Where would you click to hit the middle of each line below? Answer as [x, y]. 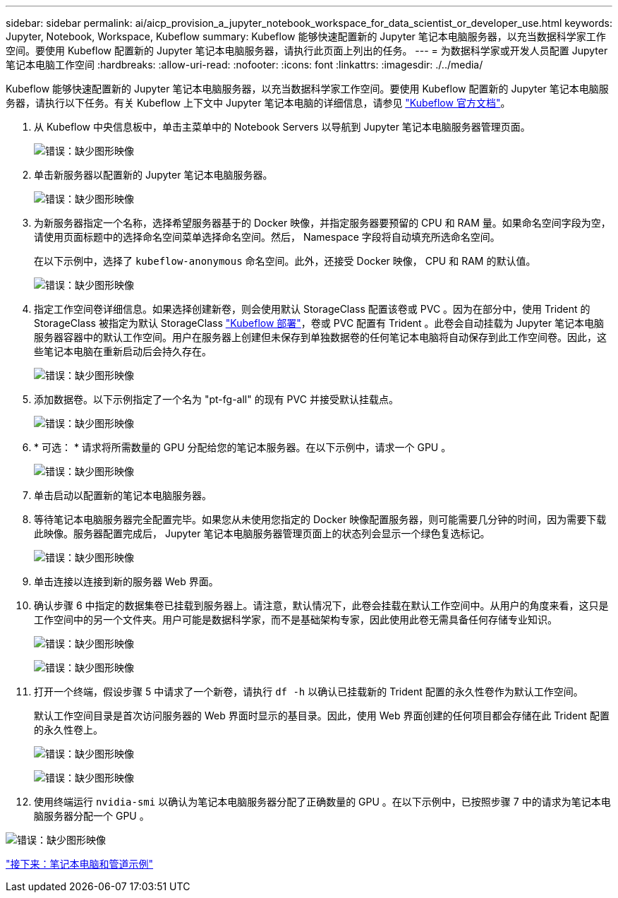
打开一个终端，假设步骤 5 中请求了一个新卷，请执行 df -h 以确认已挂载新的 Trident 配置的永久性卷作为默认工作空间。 [309, 692]
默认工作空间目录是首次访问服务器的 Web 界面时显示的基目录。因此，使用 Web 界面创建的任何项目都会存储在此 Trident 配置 [322, 716]
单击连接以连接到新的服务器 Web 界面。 [126, 581]
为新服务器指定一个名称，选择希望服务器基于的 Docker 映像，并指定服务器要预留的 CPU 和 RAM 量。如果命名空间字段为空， [322, 223]
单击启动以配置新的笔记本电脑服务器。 [123, 495]
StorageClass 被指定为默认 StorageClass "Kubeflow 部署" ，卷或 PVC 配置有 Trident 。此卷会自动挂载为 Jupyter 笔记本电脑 [319, 323]
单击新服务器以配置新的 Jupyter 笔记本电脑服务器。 [153, 175]
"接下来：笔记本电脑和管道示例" [80, 864]
